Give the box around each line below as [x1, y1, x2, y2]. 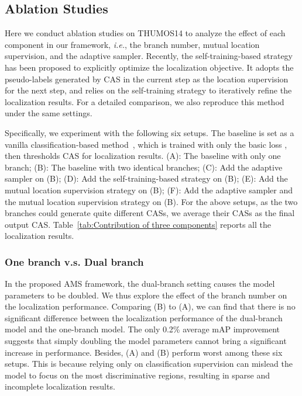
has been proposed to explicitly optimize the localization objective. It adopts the [5, 61, 294, 73]
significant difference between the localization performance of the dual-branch [5, 311, 283, 324]
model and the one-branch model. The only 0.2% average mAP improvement [5, 323, 280, 335]
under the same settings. [5, 107, 92, 119]
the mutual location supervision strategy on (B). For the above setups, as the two [5, 195, 298, 207]
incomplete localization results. [5, 380, 115, 392]
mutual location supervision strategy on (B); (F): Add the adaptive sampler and [5, 183, 293, 196]
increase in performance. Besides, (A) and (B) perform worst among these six [5, 346, 283, 358]
